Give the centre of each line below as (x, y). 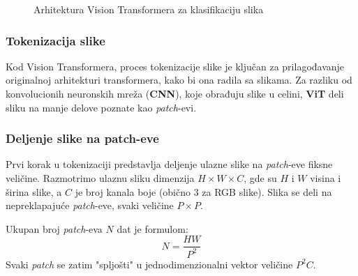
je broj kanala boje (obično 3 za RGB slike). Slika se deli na (203, 191)
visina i (326, 178)
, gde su (260, 178)
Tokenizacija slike (55, 40)
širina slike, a (34, 191)
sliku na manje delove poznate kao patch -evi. (101, 107)
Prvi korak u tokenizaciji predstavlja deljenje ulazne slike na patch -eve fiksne (169, 164)
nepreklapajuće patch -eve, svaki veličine (90, 205)
